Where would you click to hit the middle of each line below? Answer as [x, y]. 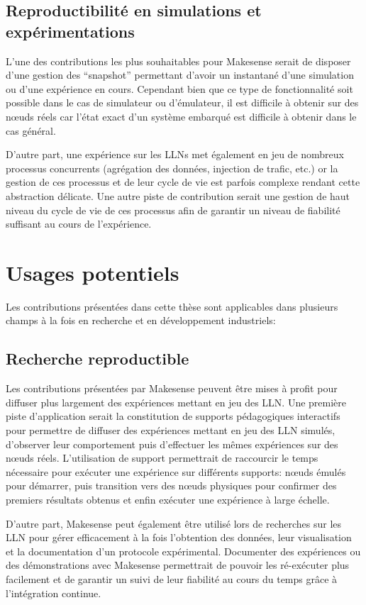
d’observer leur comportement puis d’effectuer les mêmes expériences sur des [172, 444]
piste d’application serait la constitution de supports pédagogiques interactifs [173, 416]
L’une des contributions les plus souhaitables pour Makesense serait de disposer [178, 61]
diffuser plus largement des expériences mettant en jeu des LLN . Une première [176, 402]
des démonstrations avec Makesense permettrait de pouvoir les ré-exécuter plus [178, 565]
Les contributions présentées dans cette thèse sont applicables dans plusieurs [172, 306]
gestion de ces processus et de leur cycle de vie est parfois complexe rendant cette [183, 182]
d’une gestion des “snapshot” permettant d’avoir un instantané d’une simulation [180, 75]
